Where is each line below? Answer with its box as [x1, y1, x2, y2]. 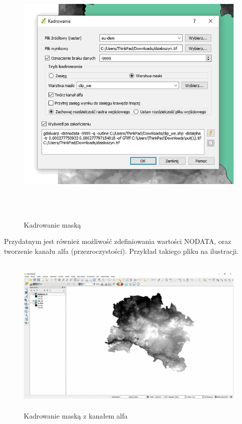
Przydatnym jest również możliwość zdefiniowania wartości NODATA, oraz [4, 236, 231, 246]
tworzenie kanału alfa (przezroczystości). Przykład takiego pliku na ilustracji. [4, 245, 239, 256]
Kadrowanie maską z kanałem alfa [24, 410, 128, 421]
